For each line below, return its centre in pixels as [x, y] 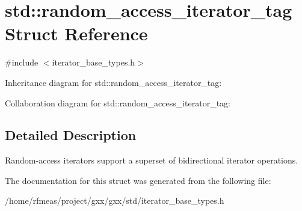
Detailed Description [71, 135]
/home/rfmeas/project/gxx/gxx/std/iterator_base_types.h [115, 200]
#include [22, 62]
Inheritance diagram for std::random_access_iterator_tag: [113, 82]
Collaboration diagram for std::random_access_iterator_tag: [118, 102]
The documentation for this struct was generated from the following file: [138, 180]
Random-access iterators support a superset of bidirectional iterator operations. [152, 160]
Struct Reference [76, 33]
